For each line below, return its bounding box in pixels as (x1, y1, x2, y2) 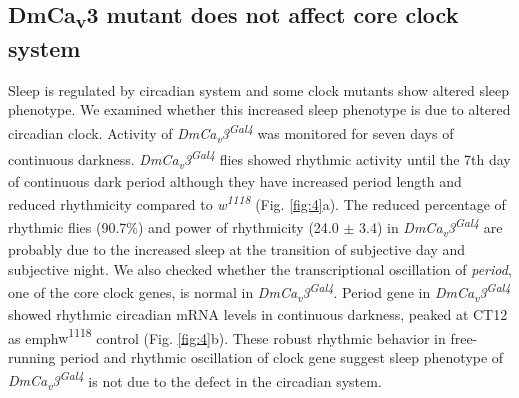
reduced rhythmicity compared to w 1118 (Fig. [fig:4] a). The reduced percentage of (8, 191, 506, 214)
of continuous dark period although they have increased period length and (8, 170, 462, 191)
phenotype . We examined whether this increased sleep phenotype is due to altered (8, 99, 511, 120)
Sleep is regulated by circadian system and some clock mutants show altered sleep (8, 79, 510, 100)
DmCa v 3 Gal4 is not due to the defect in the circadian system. (8, 367, 382, 394)
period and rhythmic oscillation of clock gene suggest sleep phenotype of (60, 347, 504, 368)
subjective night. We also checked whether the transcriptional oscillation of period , (8, 258, 512, 279)
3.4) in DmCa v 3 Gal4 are (359, 214, 503, 240)
